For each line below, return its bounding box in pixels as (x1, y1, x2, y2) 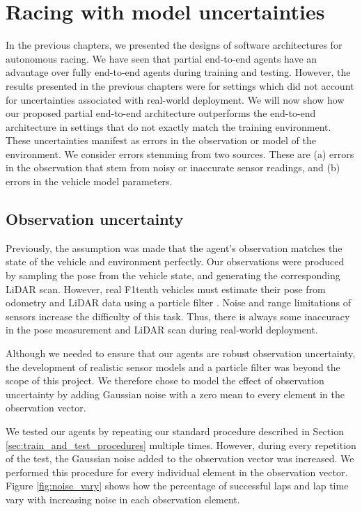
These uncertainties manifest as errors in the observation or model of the (6, 133, 316, 148)
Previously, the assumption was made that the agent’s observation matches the (6, 240, 343, 255)
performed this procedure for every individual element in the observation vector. (6, 464, 348, 479)
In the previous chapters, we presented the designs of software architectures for (6, 38, 343, 52)
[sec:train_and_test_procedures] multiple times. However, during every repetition (6, 437, 356, 452)
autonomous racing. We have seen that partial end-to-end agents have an (6, 51, 317, 65)
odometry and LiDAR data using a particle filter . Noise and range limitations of (6, 295, 352, 310)
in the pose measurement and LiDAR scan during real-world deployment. (6, 322, 318, 337)
